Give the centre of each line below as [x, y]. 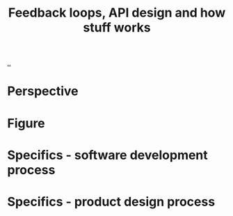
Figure [26, 123]
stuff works [117, 28]
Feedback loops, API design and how [117, 13]
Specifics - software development [108, 155]
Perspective [43, 91]
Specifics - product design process [111, 202]
